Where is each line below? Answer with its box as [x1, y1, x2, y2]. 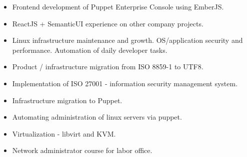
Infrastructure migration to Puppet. [12, 95, 122, 105]
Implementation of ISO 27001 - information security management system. [12, 78, 238, 88]
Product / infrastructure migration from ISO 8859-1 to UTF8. [12, 61, 203, 72]
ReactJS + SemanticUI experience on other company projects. [12, 18, 203, 28]
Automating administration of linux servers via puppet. [12, 112, 182, 122]
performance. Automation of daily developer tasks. [12, 44, 167, 55]
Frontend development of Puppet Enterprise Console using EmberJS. [12, 1, 224, 11]
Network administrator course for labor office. [12, 145, 152, 156]
